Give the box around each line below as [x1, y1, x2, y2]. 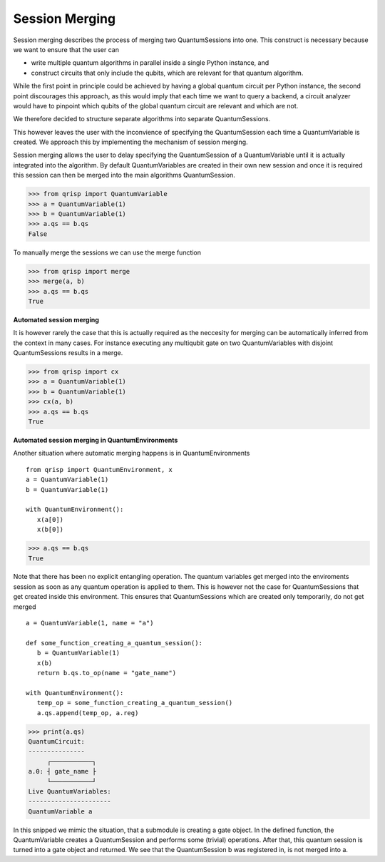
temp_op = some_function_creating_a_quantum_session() [36, 699, 233, 707]
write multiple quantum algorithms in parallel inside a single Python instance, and [31, 58, 269, 67]
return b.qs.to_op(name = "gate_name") [36, 669, 177, 677]
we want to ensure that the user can [13, 45, 119, 53]
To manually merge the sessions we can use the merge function [13, 248, 202, 257]
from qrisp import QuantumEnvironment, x [26, 466, 173, 473]
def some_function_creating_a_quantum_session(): [26, 639, 203, 647]
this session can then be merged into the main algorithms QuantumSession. [13, 171, 235, 180]
